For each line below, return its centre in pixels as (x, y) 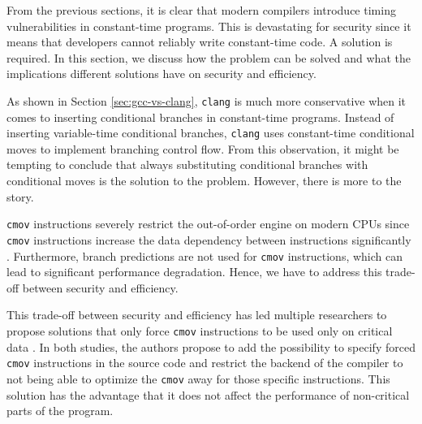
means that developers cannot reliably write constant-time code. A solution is (200, 42)
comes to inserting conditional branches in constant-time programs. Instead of (200, 117)
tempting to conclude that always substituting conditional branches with (187, 164)
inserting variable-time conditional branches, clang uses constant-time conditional (211, 133)
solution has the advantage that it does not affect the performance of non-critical (208, 394)
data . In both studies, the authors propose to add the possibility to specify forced (211, 346)
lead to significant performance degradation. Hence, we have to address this (194, 272)
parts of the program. (60, 411)
